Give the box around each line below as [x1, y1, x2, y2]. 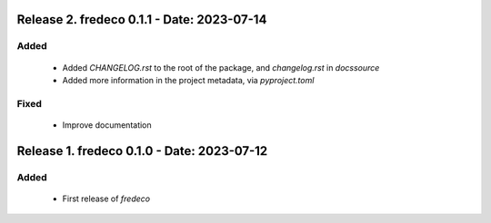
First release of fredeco [62, 193, 150, 204]
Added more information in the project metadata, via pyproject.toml [62, 74, 315, 85]
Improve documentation [62, 119, 152, 131]
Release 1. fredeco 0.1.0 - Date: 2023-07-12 [16, 143, 268, 159]
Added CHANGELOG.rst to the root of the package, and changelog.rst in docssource [62, 62, 380, 73]
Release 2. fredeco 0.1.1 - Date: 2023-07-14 [16, 12, 267, 27]
